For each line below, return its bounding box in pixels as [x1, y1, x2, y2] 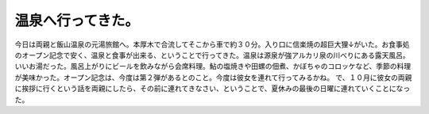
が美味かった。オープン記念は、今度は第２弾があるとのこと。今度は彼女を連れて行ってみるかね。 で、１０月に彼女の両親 [14, 72, 412, 82]
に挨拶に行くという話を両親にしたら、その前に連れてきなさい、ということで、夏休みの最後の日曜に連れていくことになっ [14, 84, 411, 93]
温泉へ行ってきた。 [14, 12, 139, 29]
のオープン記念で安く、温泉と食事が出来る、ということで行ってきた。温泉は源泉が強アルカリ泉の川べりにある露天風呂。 [14, 50, 411, 59]
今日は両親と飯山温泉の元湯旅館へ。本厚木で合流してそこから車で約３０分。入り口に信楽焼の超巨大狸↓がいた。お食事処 [14, 40, 410, 49]
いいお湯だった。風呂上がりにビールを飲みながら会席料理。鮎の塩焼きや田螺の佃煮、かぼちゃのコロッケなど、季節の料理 [14, 62, 412, 71]
